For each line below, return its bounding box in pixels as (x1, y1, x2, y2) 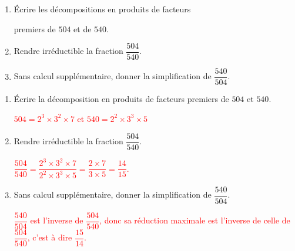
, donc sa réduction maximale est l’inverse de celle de (99, 214, 290, 226)
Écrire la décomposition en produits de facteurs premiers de (14, 93, 229, 105)
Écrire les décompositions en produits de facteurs (14, 3, 191, 15)
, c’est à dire (27, 231, 72, 243)
